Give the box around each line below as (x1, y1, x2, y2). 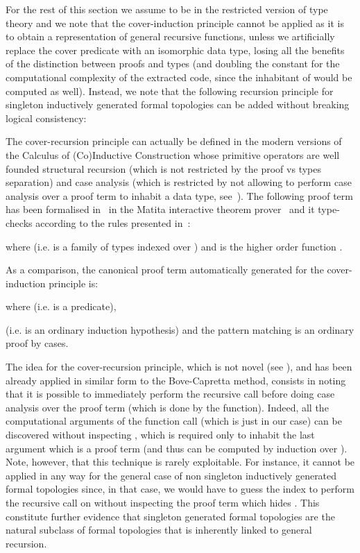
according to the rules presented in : (35, 215, 191, 230)
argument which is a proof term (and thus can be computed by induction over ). (6, 441, 348, 455)
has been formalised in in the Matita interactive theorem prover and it (6, 202, 315, 216)
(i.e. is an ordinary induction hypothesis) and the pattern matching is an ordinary (6, 322, 354, 337)
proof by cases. (6, 336, 69, 350)
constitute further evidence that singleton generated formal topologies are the (6, 509, 335, 523)
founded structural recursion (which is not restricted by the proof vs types (6, 161, 321, 176)
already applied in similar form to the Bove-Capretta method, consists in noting (6, 373, 346, 387)
